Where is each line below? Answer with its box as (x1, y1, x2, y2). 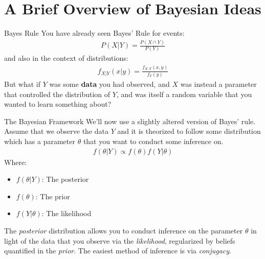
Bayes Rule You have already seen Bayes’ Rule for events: (4, 28, 185, 38)
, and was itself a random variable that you (116, 88, 252, 99)
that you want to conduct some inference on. (83, 135, 224, 146)
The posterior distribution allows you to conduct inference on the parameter (4, 225, 243, 236)
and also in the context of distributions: (4, 53, 128, 63)
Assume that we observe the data (4, 126, 109, 136)
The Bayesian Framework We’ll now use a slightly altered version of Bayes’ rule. (4, 115, 256, 126)
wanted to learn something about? (4, 99, 112, 109)
